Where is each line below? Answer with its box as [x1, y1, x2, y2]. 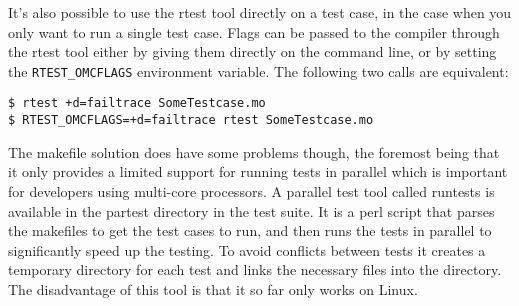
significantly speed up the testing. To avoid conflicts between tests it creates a [8, 239, 486, 260]
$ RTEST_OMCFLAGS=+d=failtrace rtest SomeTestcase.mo [8, 113, 374, 128]
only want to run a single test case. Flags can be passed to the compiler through [8, 21, 500, 42]
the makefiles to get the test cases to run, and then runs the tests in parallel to [8, 220, 492, 241]
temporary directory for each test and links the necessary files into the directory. [8, 259, 502, 280]
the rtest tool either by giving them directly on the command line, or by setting [8, 41, 497, 62]
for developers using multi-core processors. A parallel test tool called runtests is [8, 180, 495, 201]
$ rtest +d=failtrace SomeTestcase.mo [8, 96, 266, 111]
